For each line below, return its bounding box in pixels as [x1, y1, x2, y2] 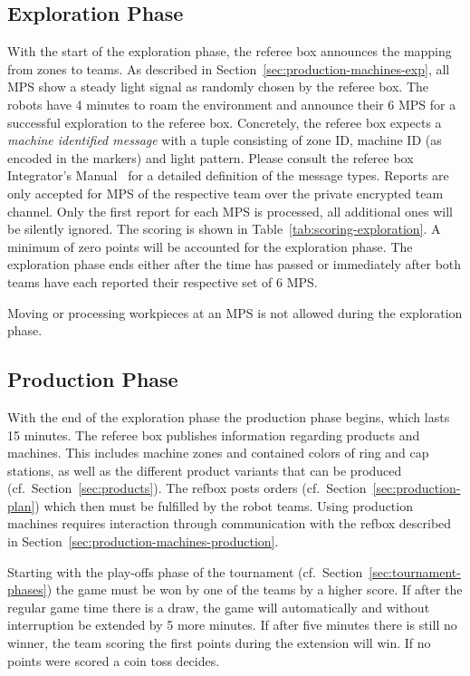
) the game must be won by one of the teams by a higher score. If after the [46, 580, 463, 599]
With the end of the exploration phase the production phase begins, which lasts [7, 407, 450, 426]
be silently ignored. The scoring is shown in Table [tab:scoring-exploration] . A [7, 219, 441, 238]
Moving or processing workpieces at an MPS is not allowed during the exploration [7, 303, 463, 322]
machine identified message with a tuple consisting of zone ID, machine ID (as [7, 130, 442, 150]
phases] [7, 580, 47, 599]
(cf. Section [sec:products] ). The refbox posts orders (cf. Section [7, 478, 367, 497]
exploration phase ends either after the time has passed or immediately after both [7, 255, 462, 274]
